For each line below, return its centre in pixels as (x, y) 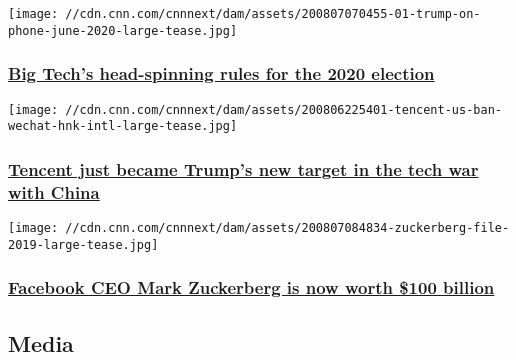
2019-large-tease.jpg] (83, 244)
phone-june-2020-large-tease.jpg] (123, 30)
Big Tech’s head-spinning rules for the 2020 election (221, 73)
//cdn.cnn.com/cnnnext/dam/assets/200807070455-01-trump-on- (273, 14)
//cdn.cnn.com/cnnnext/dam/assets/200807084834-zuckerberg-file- (287, 227)
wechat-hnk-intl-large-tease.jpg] (123, 126)
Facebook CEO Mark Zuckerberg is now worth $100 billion (251, 287)
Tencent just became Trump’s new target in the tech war (243, 168)
